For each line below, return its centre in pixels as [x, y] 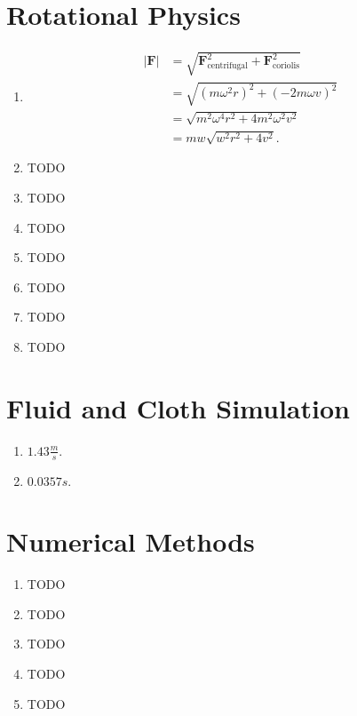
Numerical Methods [131, 541]
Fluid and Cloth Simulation [178, 407]
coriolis [286, 66]
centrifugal [227, 66]
